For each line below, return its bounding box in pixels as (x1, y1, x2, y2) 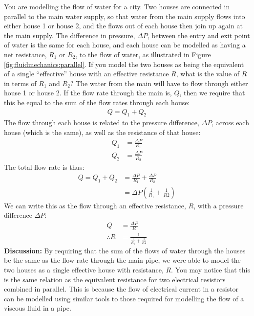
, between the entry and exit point (147, 30, 250, 40)
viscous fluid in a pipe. (4, 303, 71, 313)
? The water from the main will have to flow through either (70, 78, 248, 88)
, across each (212, 117, 249, 128)
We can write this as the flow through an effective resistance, (4, 200, 186, 210)
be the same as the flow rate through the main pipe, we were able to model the (4, 255, 241, 265)
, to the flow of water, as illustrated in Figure (75, 49, 211, 59)
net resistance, (4, 49, 47, 59)
